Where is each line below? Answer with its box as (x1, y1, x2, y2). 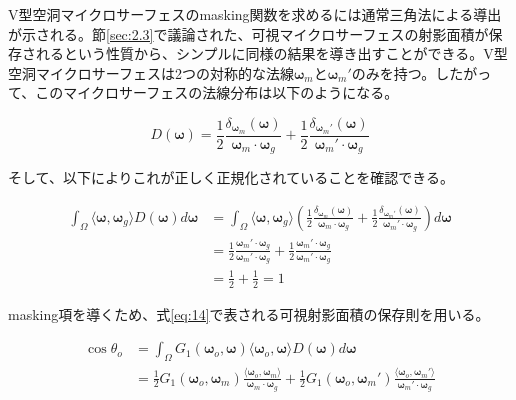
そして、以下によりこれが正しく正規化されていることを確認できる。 (8, 167, 454, 188)
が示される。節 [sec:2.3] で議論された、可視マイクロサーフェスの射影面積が (8, 23, 489, 44)
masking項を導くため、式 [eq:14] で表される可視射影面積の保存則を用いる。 (8, 303, 490, 324)
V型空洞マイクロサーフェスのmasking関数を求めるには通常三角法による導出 (8, 4, 502, 24)
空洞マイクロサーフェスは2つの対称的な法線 (8, 62, 294, 83)
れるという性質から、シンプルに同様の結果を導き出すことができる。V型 (35, 43, 508, 64)
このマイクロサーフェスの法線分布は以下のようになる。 (35, 82, 399, 103)
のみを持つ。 (351, 62, 436, 83)
